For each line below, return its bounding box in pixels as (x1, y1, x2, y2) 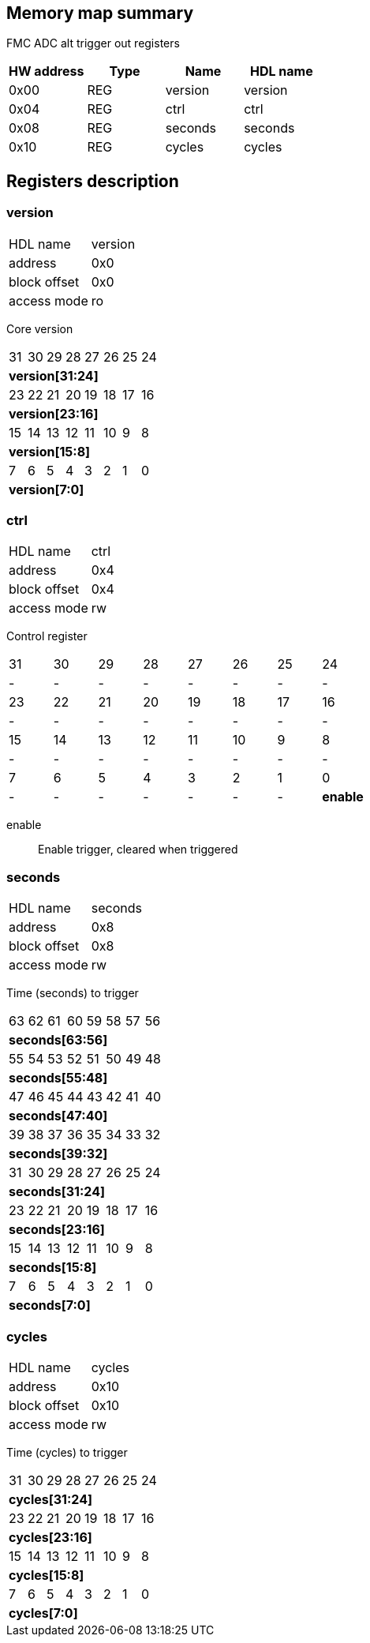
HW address (9, 63, 84, 80)
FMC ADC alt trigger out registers (6, 36, 180, 51)
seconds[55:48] (9, 1070, 108, 1086)
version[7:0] (9, 481, 84, 497)
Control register (6, 629, 88, 643)
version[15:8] (9, 443, 91, 460)
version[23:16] (9, 405, 99, 422)
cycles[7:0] (9, 1604, 78, 1621)
